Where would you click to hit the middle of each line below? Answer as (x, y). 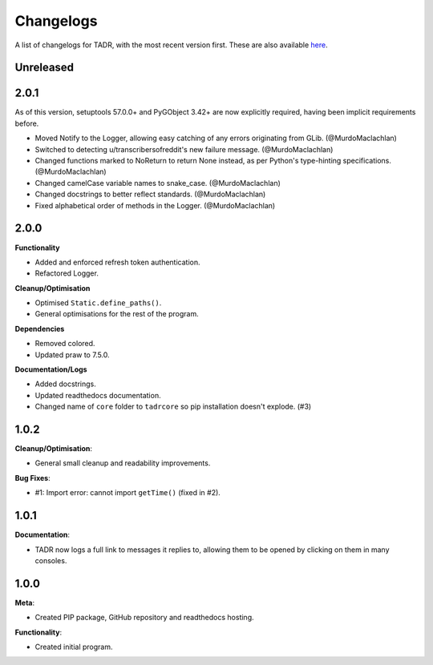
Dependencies (40, 328)
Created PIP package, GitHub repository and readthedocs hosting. (144, 618)
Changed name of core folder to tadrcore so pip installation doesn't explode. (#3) (173, 407)
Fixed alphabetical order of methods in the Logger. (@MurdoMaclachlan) (155, 205)
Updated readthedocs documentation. (98, 395)
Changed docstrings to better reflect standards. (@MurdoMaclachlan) (150, 194)
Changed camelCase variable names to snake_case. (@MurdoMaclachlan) (158, 183)
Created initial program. (74, 647)
